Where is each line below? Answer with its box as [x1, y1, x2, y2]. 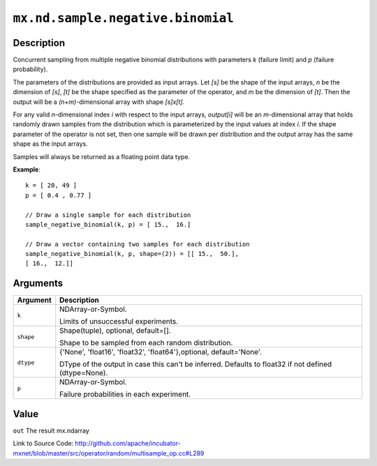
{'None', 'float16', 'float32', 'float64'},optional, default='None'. [59, 347, 262, 357]
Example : [13, 165, 41, 174]
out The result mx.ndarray [13, 426, 90, 435]
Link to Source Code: [13, 439, 74, 448]
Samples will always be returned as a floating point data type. [13, 152, 191, 160]
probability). [13, 65, 48, 73]
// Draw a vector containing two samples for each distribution [25, 240, 251, 248]
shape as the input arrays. [13, 140, 88, 148]
